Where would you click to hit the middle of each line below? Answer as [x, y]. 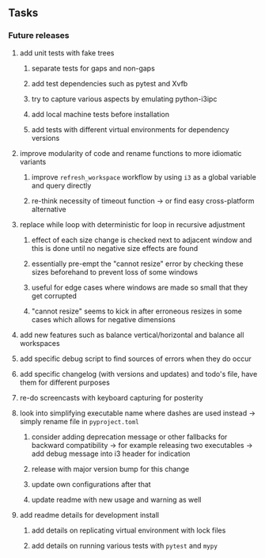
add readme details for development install [89, 514]
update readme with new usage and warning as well [116, 499]
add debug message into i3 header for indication [111, 454]
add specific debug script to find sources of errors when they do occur [135, 359]
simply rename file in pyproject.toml [79, 421]
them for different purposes [65, 382]
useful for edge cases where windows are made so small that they [140, 287]
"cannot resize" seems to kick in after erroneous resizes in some [137, 311]
